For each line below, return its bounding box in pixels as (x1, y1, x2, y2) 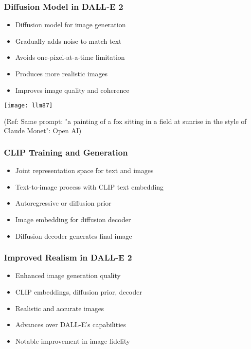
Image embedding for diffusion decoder (15, 214, 131, 225)
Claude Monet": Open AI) (4, 125, 82, 136)
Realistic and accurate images (15, 303, 104, 313)
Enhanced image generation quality (15, 270, 121, 280)
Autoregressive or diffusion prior (15, 198, 111, 208)
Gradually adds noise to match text (15, 35, 122, 46)
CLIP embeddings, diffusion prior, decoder (15, 287, 142, 297)
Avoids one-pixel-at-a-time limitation (15, 52, 125, 62)
